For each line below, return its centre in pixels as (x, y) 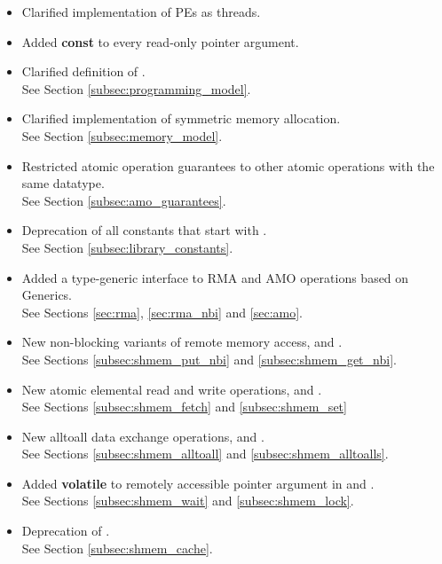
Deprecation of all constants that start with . (144, 230)
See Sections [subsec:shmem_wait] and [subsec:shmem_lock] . (188, 501)
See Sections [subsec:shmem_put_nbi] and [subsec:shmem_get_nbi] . (209, 359)
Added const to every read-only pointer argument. (160, 41)
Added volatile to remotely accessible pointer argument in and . (198, 483)
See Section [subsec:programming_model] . (136, 88)
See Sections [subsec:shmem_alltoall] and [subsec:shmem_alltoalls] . (205, 454)
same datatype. (63, 183)
